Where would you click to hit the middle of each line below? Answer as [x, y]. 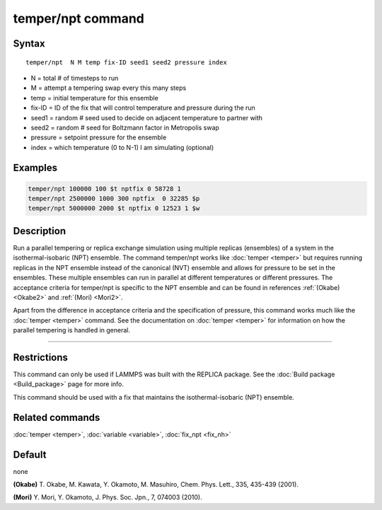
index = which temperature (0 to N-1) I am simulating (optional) [122, 147]
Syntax [29, 44]
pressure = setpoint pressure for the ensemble [99, 137]
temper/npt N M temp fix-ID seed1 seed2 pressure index [127, 62]
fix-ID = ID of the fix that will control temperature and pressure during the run [143, 108]
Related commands [57, 417]
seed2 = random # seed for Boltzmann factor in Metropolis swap [125, 127]
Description [40, 231]
